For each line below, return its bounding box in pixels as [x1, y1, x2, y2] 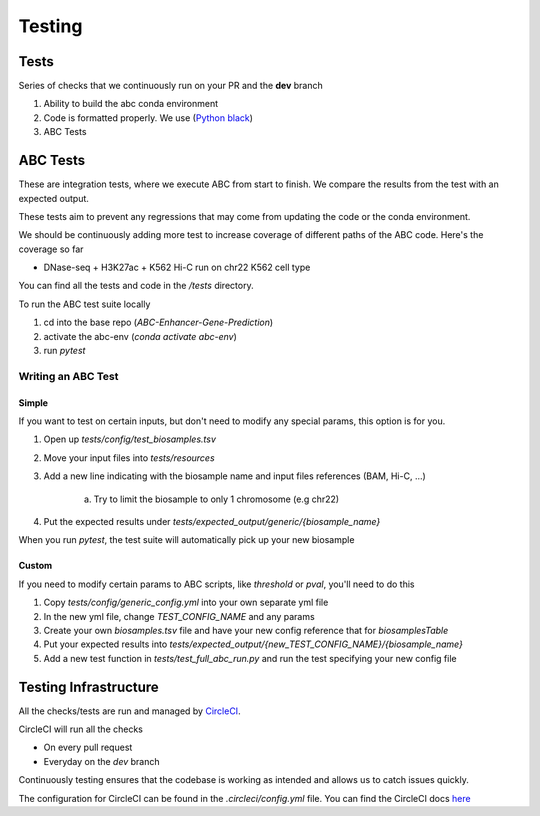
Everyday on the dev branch [43, 755, 160, 767]
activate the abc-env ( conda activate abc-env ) [43, 330, 237, 342]
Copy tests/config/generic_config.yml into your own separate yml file [43, 596, 329, 609]
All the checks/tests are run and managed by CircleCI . [18, 705, 241, 717]
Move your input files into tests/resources [43, 451, 215, 464]
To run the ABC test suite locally [18, 298, 151, 310]
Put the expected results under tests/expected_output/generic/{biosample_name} [43, 515, 381, 527]
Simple [18, 396, 49, 409]
